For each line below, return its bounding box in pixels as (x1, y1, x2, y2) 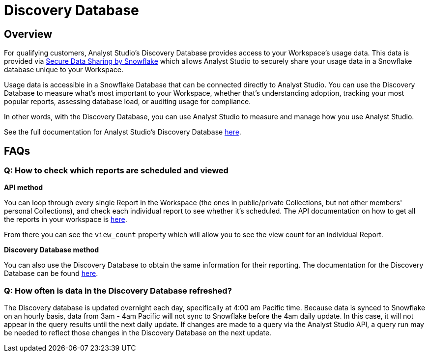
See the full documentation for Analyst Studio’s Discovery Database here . (4, 128, 241, 137)
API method (4, 183, 43, 192)
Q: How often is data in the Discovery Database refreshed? (4, 285, 232, 296)
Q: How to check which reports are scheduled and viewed (4, 165, 229, 176)
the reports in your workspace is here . (4, 215, 127, 224)
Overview (4, 27, 53, 40)
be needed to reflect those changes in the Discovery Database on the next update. (4, 329, 272, 337)
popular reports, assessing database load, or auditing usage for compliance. (4, 97, 251, 106)
